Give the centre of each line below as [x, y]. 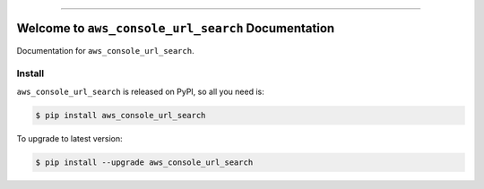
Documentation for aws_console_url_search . [105, 50]
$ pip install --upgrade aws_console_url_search [144, 162]
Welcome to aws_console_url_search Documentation [176, 28]
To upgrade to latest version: [69, 138]
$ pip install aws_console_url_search [121, 115]
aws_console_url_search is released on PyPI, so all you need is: [140, 91]
